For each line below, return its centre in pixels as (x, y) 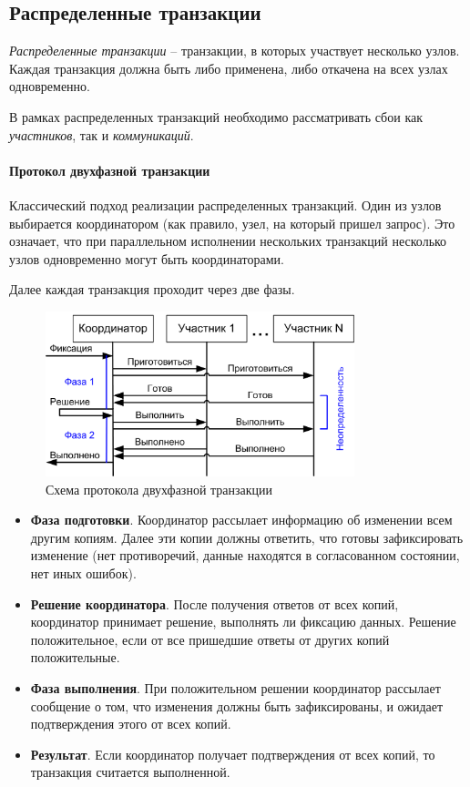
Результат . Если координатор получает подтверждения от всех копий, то (233, 754)
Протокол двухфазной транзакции (110, 170)
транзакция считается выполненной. (130, 772)
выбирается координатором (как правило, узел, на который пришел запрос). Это (232, 223)
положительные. (75, 657)
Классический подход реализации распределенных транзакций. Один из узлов (225, 204)
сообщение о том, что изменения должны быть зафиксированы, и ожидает (237, 705)
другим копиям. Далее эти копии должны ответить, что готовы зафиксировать (247, 537)
